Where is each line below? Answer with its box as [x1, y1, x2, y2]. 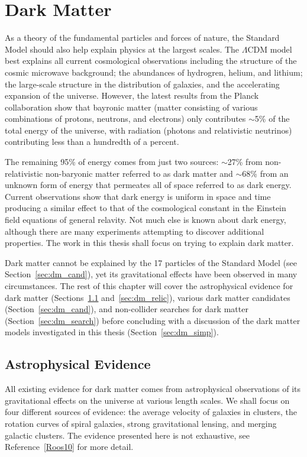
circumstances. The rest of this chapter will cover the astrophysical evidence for [5, 280, 293, 291]
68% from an [242, 167, 289, 179]
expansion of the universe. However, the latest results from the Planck [5, 89, 259, 102]
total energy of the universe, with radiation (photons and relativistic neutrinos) [5, 124, 292, 136]
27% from [227, 155, 263, 168]
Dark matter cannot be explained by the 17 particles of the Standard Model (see [5, 256, 298, 268]
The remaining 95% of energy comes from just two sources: [5, 155, 219, 168]
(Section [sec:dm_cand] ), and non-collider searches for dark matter [5, 303, 248, 315]
